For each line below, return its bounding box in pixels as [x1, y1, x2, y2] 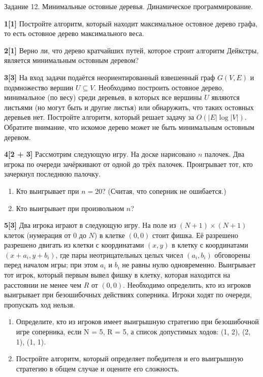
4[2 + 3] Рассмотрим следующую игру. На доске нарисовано [4, 149, 196, 159]
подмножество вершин [4, 82, 74, 92]
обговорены [214, 249, 250, 260]
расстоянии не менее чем [4, 279, 82, 290]
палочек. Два [204, 149, 245, 159]
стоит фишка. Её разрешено [152, 229, 239, 240]
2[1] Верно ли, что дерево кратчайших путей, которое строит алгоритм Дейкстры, [4, 45, 259, 55]
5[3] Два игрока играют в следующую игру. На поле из [4, 220, 176, 230]
